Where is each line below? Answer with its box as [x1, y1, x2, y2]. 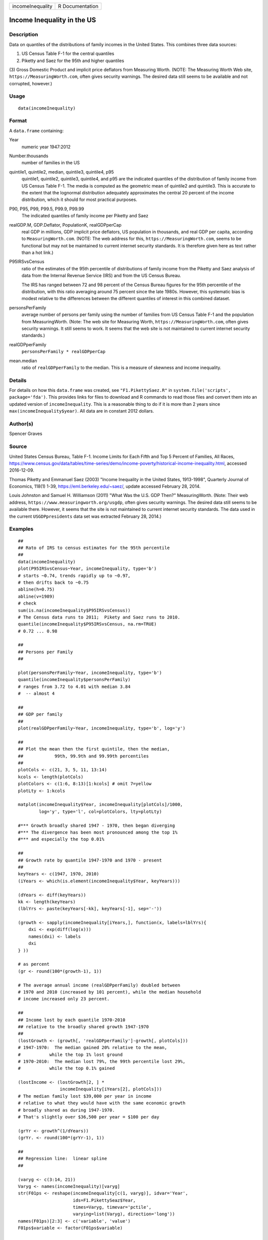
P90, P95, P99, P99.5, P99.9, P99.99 [9, 206, 84, 212]
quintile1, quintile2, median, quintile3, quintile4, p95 [9, 169, 114, 175]
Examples [9, 526, 34, 533]
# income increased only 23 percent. [18, 996, 110, 1002]
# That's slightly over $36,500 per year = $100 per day [18, 1114, 160, 1120]
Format [9, 117, 27, 124]
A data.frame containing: [9, 127, 64, 133]
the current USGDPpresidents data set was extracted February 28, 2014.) [9, 513, 162, 519]
